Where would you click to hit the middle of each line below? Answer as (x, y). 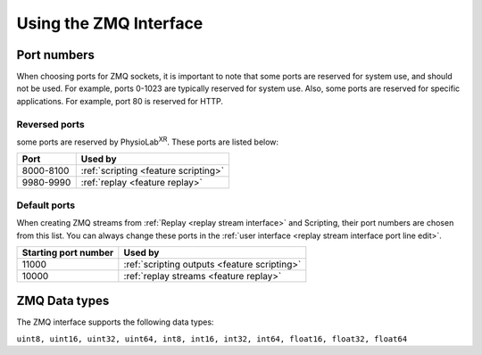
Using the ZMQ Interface (110, 23)
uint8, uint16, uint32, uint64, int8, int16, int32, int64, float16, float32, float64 (212, 338)
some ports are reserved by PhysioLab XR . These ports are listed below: (148, 141)
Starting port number (68, 252)
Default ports (46, 205)
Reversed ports (50, 124)
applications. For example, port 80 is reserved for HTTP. (120, 101)
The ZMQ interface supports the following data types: (115, 322)
